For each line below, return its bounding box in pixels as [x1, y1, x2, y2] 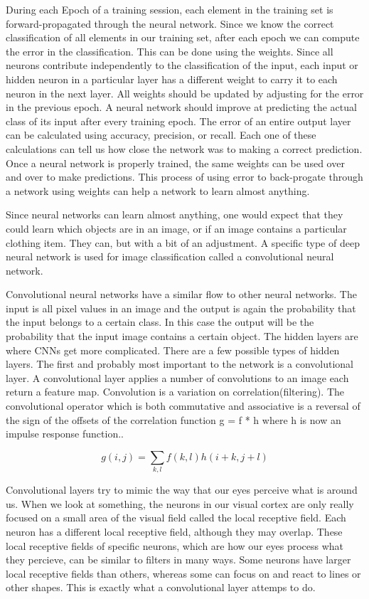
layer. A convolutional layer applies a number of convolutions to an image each [6, 370, 349, 385]
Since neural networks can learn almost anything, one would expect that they [6, 207, 343, 222]
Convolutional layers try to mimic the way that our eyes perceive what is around [6, 482, 358, 497]
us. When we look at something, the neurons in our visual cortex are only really [6, 496, 354, 511]
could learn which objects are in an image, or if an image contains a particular [6, 221, 347, 235]
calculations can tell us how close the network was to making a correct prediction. [6, 141, 363, 156]
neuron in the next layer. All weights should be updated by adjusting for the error [6, 85, 364, 100]
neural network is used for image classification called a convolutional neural [6, 249, 334, 264]
